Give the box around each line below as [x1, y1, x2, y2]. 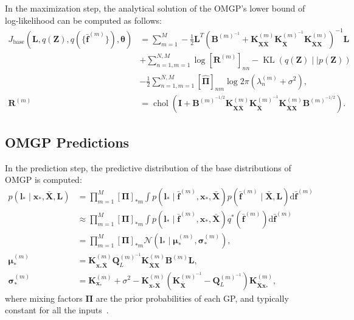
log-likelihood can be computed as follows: [5, 13, 162, 26]
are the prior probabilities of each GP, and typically [95, 291, 289, 304]
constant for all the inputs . [5, 304, 109, 316]
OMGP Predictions [5, 132, 130, 151]
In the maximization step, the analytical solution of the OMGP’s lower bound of [5, 2, 305, 14]
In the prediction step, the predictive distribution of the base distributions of [5, 161, 291, 174]
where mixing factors [5, 291, 83, 304]
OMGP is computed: [5, 173, 82, 186]
